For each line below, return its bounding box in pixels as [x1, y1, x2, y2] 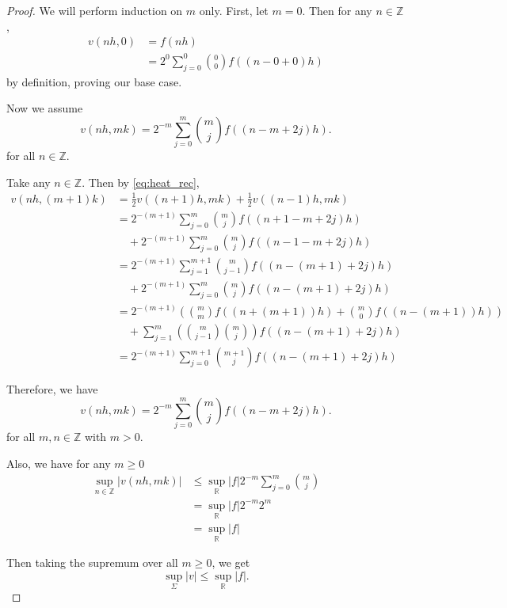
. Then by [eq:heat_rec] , [82, 173, 200, 190]
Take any [6, 173, 51, 190]
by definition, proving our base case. [6, 73, 182, 89]
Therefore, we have [6, 381, 98, 397]
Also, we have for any [6, 454, 111, 471]
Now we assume [6, 100, 83, 116]
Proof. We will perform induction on [6, 2, 183, 18]
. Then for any [302, 2, 372, 18]
